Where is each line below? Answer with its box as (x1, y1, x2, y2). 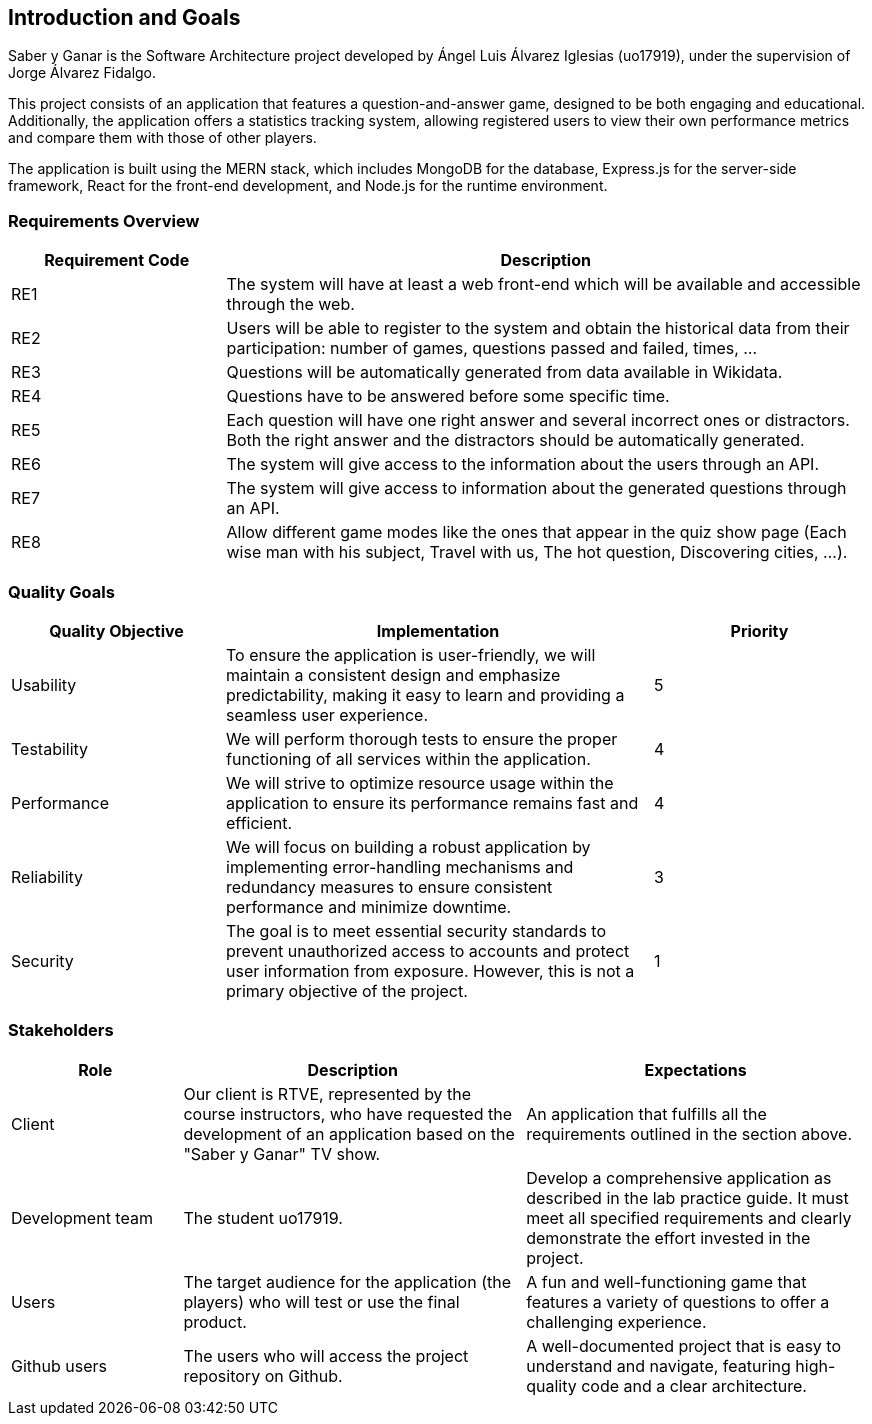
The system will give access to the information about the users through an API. (226, 454, 819, 475)
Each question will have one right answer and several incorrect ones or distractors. (226, 410, 850, 431)
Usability (11, 674, 77, 695)
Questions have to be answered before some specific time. (226, 386, 670, 407)
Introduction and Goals (8, 5, 241, 30)
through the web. (226, 294, 355, 315)
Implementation (376, 620, 500, 641)
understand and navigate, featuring (526, 1355, 791, 1376)
